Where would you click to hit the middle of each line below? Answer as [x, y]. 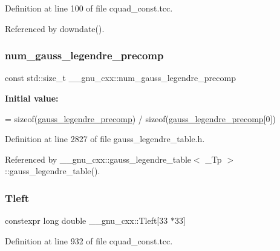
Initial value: [32, 98]
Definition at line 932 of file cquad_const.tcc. [89, 240]
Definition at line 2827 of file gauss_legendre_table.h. [105, 139]
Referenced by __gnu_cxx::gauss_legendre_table [98, 159]
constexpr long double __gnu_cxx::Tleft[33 [86, 220]
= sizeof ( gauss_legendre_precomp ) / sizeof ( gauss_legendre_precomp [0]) [140, 118]
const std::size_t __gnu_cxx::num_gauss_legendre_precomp [120, 78]
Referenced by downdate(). [55, 28]
